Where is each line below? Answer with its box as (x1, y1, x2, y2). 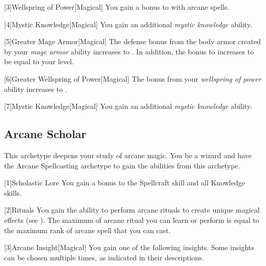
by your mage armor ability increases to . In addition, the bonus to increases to (4, 46, 254, 56)
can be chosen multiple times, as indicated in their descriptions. (4, 252, 204, 262)
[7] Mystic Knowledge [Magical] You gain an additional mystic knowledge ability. (4, 101, 252, 111)
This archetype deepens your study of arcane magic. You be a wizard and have (4, 149, 252, 160)
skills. (4, 187, 22, 198)
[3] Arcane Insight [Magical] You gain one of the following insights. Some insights (4, 242, 254, 253)
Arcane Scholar (4, 126, 87, 142)
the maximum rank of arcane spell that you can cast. (4, 224, 171, 235)
